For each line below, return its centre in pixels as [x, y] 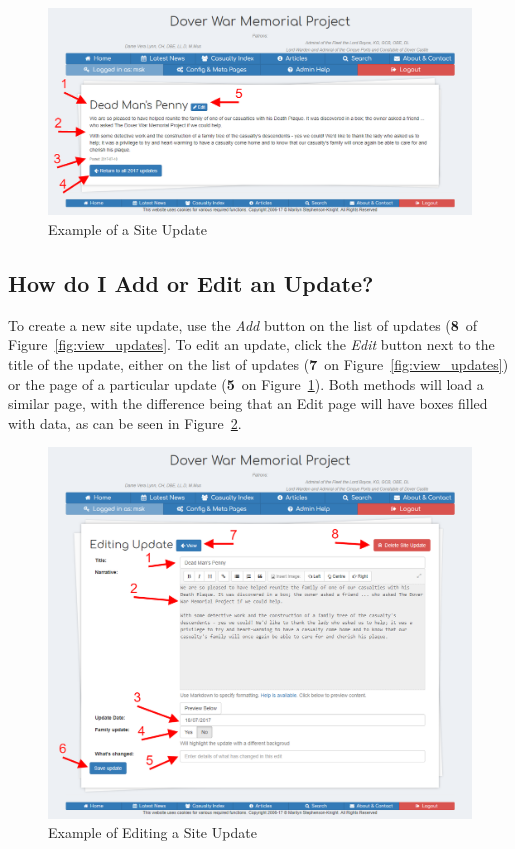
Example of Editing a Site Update [152, 832]
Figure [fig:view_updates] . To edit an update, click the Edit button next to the [251, 344]
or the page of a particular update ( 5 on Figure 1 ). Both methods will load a [246, 383]
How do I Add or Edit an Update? [191, 283]
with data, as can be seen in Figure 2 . [125, 422]
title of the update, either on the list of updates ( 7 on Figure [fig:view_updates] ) [258, 364]
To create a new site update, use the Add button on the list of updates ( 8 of [243, 324]
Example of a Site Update [127, 229]
